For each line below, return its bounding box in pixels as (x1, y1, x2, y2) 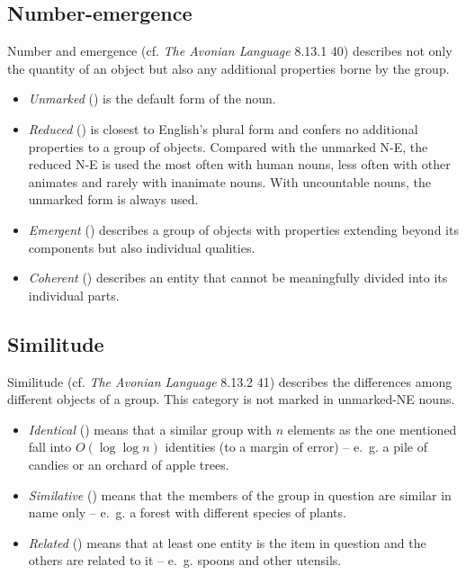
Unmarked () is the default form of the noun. (28, 89, 276, 108)
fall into (28, 437, 72, 456)
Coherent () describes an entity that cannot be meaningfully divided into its (28, 268, 448, 287)
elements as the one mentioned (287, 419, 457, 438)
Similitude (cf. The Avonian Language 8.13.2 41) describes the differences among (7, 372, 453, 391)
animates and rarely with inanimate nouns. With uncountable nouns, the (28, 172, 431, 191)
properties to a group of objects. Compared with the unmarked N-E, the (28, 137, 428, 156)
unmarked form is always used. (28, 190, 199, 209)
